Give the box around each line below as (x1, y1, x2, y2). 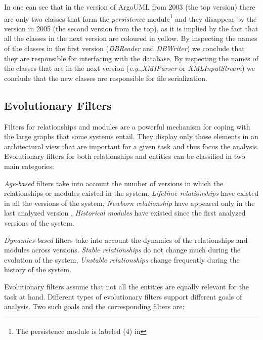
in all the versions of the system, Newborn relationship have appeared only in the (4, 197, 255, 208)
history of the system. (4, 264, 71, 275)
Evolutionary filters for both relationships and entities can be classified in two (4, 151, 245, 161)
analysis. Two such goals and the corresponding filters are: (4, 301, 185, 312)
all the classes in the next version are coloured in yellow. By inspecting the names (4, 33, 257, 44)
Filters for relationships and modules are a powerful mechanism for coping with (4, 121, 250, 132)
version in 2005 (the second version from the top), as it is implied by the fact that (4, 23, 258, 33)
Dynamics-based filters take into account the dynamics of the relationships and (4, 234, 248, 245)
